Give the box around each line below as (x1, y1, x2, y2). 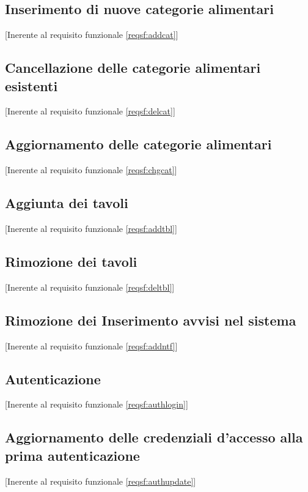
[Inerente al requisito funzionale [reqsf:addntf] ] (5, 339, 178, 352)
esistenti (5, 76, 58, 95)
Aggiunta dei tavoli (5, 193, 128, 212)
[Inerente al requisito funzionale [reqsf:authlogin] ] (5, 398, 188, 411)
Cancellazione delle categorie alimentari (5, 58, 261, 77)
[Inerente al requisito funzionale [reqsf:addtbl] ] (5, 222, 177, 234)
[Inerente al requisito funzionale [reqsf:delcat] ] (5, 105, 175, 117)
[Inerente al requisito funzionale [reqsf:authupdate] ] (5, 474, 196, 487)
